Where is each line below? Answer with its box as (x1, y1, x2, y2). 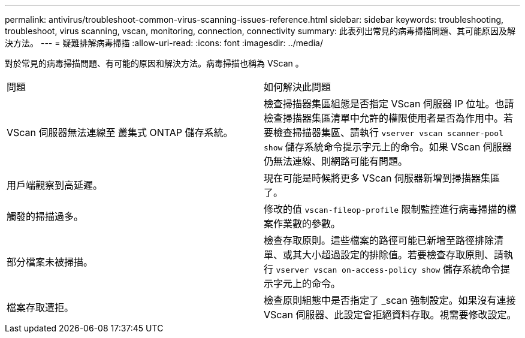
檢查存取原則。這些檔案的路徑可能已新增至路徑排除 (264, 234, 494, 246)
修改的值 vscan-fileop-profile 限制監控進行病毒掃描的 (264, 203, 507, 215)
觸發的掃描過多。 (7, 210, 84, 222)
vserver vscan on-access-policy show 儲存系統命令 (276, 263, 500, 275)
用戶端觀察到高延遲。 (7, 179, 103, 191)
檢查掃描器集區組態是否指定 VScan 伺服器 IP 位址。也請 (264, 98, 514, 110)
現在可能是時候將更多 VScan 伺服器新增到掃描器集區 (264, 172, 500, 184)
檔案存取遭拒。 (7, 301, 74, 313)
